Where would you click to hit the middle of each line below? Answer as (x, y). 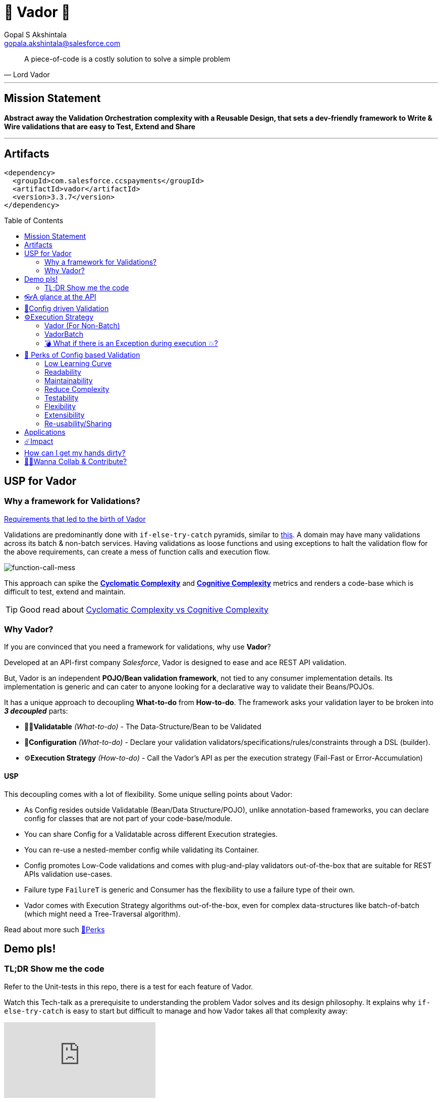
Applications (45, 432)
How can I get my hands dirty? (75, 453)
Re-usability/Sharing (78, 424)
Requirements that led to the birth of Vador (75, 519)
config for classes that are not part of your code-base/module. (128, 818)
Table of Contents (34, 221)
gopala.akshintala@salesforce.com (62, 43)
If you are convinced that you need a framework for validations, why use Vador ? (137, 647)
